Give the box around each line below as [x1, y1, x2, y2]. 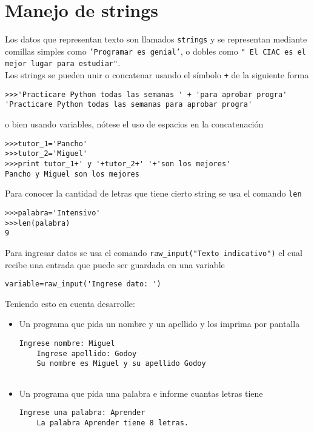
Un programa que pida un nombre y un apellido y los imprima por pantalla [19, 317, 300, 330]
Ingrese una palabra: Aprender [19, 408, 145, 417]
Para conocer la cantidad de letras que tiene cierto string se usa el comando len [5, 187, 302, 200]
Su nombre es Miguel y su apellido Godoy [36, 359, 206, 368]
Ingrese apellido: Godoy [36, 349, 137, 358]
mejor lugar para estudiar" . [5, 56, 121, 69]
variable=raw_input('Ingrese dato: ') [5, 280, 161, 289]
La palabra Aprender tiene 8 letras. [36, 418, 189, 427]
